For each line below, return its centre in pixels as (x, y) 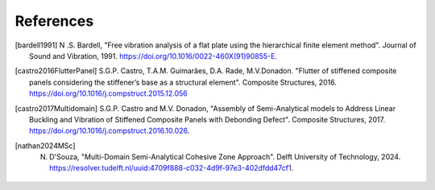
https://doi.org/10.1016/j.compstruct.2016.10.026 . (110, 131)
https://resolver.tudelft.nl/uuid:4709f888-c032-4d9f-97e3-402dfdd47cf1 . (172, 168)
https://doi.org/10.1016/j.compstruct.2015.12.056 (109, 93)
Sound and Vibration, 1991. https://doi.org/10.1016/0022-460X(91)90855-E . (153, 56)
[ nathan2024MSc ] (45, 146)
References (54, 21)
